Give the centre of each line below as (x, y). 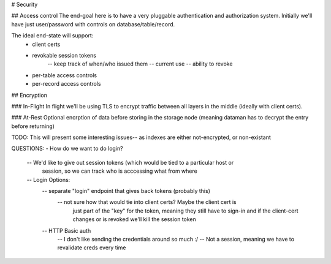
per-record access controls (67, 84)
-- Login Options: (48, 179)
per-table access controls (65, 75)
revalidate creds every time (92, 247)
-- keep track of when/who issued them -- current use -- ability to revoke (140, 64)
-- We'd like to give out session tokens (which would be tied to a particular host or (130, 162)
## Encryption (29, 95)
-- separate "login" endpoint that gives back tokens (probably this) (126, 191)
